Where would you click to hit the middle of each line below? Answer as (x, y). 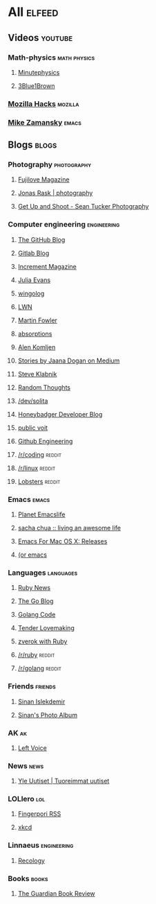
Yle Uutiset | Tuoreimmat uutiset (64, 781)
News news (26, 765)
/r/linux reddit (37, 468)
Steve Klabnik (37, 374)
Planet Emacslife (41, 514)
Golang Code (37, 615)
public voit (32, 428)
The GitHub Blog (41, 239)
